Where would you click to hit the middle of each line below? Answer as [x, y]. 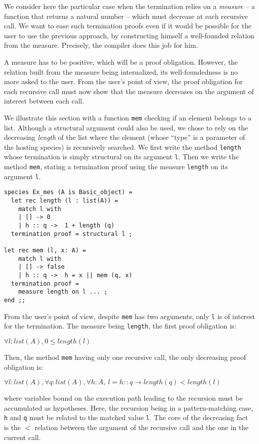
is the [12, 427]
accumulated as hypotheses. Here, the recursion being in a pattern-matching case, [129, 407]
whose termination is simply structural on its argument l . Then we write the [121, 157]
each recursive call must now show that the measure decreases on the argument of [129, 91]
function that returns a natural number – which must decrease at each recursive [126, 16]
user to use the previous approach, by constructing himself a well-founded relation [129, 35]
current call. [22, 437]
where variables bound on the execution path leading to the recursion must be [124, 398]
